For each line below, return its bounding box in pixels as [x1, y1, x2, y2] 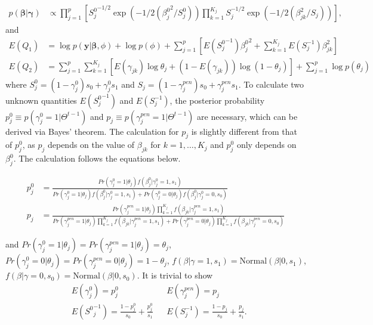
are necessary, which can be [197, 110, 298, 122]
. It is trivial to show [137, 269, 213, 281]
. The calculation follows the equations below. [13, 152, 181, 165]
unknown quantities [5, 94, 77, 106]
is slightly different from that [191, 125, 297, 137]
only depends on [236, 138, 297, 151]
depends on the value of [47, 138, 135, 151]
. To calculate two [238, 78, 304, 90]
